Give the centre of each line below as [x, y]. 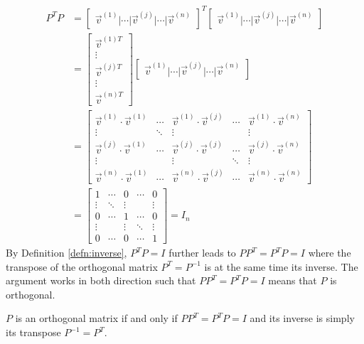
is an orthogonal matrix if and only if [96, 318]
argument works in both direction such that [101, 280]
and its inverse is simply [302, 318]
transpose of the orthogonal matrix [82, 266]
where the [330, 253]
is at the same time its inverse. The [281, 266]
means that [293, 280]
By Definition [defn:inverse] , [66, 253]
